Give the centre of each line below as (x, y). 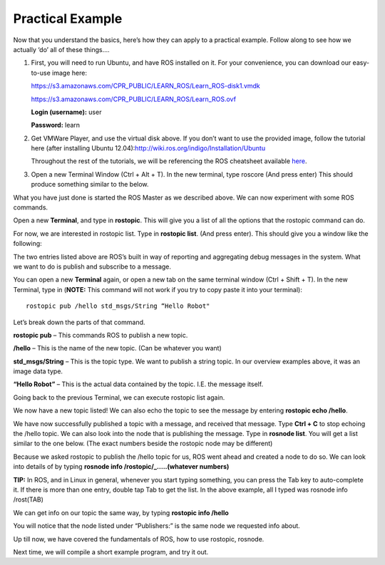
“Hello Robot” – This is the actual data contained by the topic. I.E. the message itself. (138, 384)
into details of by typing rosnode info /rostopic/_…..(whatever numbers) (121, 467)
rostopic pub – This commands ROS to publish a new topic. (101, 335)
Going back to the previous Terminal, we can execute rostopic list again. (119, 397)
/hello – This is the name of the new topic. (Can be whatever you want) (118, 348)
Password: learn (56, 125)
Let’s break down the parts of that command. (79, 322)
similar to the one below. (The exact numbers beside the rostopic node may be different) (143, 444)
